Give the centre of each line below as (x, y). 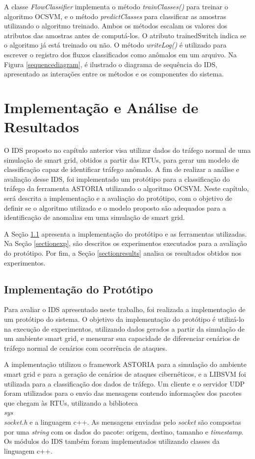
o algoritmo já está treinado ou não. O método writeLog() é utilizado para (115, 45)
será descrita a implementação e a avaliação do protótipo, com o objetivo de (118, 198)
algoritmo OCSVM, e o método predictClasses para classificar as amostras (115, 16)
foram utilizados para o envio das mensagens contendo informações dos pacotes (123, 393)
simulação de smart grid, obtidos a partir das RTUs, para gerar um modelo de (122, 159)
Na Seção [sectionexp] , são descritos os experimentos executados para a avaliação (126, 243)
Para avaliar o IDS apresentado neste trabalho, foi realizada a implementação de (125, 309)
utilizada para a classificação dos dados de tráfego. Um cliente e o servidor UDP (124, 383)
